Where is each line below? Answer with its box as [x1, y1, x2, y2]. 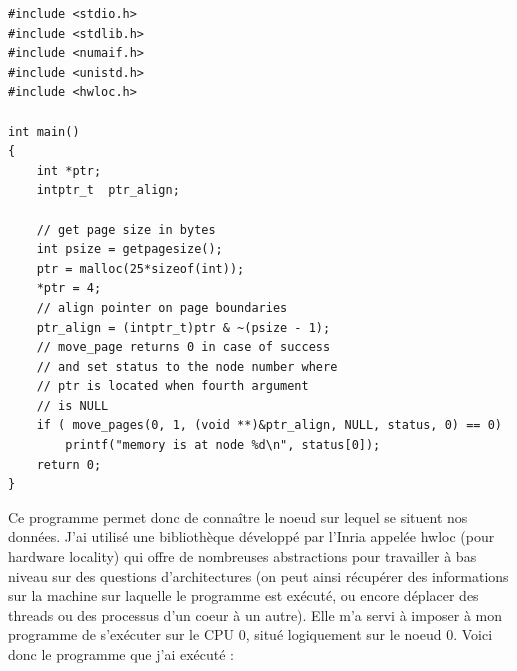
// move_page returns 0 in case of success [36, 340, 331, 355]
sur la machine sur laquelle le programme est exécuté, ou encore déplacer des [8, 585, 479, 606]
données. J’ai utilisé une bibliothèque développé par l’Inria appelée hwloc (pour [8, 526, 495, 547]
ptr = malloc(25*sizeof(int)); [36, 261, 245, 276]
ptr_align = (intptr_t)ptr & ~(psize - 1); [36, 320, 331, 335]
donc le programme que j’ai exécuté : [8, 644, 235, 664]
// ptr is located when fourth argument [36, 379, 309, 394]
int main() [8, 124, 80, 139]
